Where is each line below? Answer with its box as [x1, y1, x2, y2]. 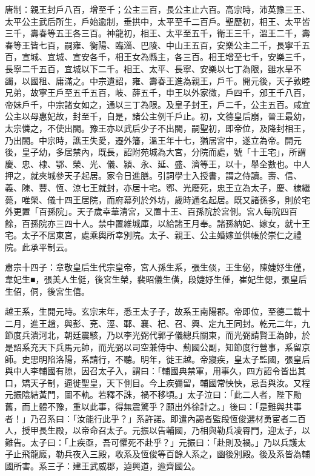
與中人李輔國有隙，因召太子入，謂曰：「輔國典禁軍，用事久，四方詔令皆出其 [5, 364, 306, 377]
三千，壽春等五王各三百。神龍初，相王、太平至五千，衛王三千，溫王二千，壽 [5, 27, 310, 39]
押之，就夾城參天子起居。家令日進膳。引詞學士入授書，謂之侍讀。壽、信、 [5, 169, 302, 182]
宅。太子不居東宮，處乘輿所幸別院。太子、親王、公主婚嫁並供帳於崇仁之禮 [5, 229, 302, 241]
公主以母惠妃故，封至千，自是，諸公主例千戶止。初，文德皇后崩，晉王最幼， [5, 110, 310, 122]
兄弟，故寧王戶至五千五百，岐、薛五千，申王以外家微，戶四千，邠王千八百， [5, 86, 310, 99]
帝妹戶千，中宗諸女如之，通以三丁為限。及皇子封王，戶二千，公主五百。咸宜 [5, 98, 310, 110]
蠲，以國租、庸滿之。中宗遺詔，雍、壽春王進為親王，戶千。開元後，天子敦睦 [5, 74, 310, 87]
